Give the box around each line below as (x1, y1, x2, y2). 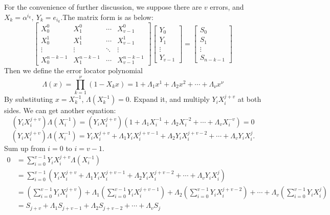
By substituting (4, 94, 53, 104)
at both (237, 94, 261, 104)
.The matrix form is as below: (60, 11, 153, 22)
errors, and (210, 2, 244, 12)
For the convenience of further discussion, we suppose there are (4, 2, 202, 12)
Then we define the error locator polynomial (4, 65, 143, 76)
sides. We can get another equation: (4, 105, 116, 116)
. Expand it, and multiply (129, 94, 210, 104)
